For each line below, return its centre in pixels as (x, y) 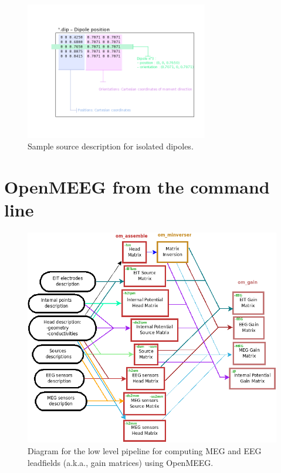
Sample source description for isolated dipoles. (111, 146)
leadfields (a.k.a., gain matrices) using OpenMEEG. (121, 462)
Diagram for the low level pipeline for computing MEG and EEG (145, 450)
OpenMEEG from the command (137, 187)
